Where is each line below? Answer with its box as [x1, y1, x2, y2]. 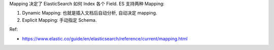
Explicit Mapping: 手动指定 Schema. [22, 17, 97, 23]
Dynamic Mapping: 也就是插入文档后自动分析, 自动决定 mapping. [22, 10, 157, 16]
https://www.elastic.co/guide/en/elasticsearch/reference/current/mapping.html [22, 35, 188, 41]
